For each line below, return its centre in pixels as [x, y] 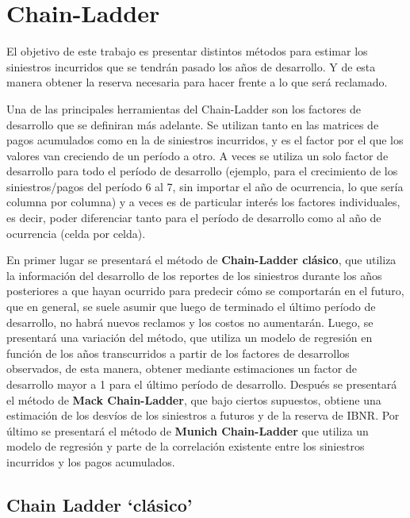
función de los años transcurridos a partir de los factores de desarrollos [178, 353]
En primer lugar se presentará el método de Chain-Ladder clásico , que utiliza [201, 260]
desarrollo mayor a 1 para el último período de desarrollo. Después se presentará [202, 384]
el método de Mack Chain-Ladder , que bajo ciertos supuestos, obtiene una [194, 399]
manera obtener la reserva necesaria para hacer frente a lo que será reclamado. [197, 82]
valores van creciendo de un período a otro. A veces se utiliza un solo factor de [197, 155]
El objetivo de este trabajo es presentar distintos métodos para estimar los [187, 51]
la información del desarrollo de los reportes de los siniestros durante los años [194, 275]
